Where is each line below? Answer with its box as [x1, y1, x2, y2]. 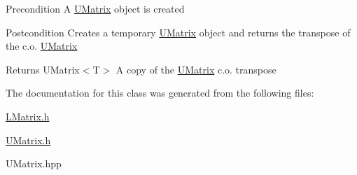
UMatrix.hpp [6, 156, 62, 171]
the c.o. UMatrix [6, 38, 78, 53]
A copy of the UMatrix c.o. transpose [115, 62, 276, 76]
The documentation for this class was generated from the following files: [6, 85, 314, 100]
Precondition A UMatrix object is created [6, 1, 185, 15]
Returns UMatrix [6, 62, 80, 76]
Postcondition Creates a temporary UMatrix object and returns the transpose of [6, 24, 351, 39]
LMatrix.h [6, 108, 50, 123]
